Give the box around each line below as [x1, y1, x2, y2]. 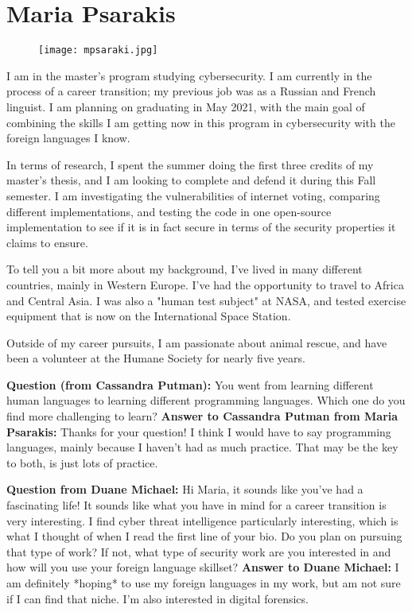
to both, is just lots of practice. [6, 454, 158, 471]
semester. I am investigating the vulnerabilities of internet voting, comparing [6, 187, 380, 203]
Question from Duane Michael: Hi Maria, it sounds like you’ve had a [6, 481, 363, 498]
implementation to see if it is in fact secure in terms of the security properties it [6, 219, 396, 235]
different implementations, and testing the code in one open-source [6, 203, 332, 219]
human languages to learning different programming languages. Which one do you [6, 392, 406, 409]
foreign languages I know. [6, 130, 130, 146]
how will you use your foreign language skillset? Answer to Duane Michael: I [6, 559, 399, 575]
